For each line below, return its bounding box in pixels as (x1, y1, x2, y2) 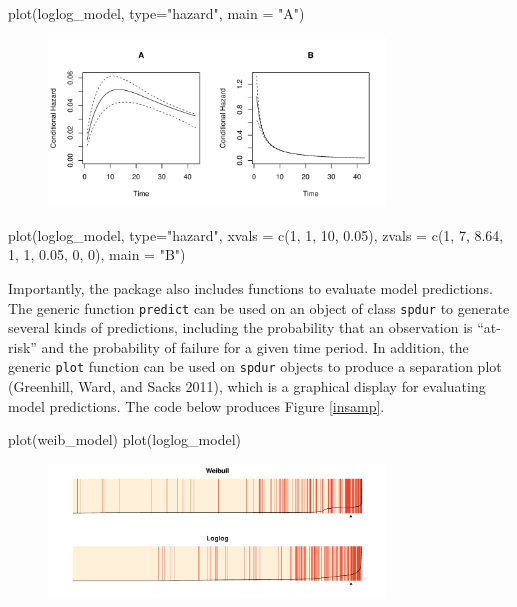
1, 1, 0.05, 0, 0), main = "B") (8, 244, 186, 265)
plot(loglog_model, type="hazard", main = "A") (8, 3, 305, 23)
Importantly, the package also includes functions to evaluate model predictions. (8, 277, 493, 298)
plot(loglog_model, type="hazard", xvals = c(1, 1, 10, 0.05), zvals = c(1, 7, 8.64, (8, 224, 504, 245)
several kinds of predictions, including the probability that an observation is (8, 317, 473, 338)
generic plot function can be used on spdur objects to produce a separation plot (8, 356, 502, 377)
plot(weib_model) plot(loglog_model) (8, 429, 241, 450)
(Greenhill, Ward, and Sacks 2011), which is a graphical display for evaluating (8, 376, 486, 397)
